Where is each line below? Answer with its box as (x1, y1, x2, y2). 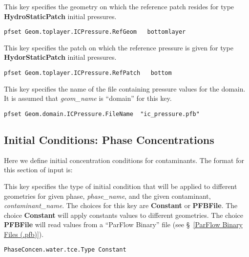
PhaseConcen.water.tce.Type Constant (4, 246, 126, 254)
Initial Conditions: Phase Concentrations (4, 132, 214, 147)
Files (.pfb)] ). (4, 229, 44, 239)
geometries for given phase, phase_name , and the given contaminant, (4, 190, 211, 201)
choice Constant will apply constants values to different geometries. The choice (4, 210, 243, 220)
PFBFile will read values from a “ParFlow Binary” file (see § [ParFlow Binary (4, 219, 243, 230)
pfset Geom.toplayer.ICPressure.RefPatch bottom (4, 70, 172, 77)
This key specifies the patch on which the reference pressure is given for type (4, 42, 233, 52)
